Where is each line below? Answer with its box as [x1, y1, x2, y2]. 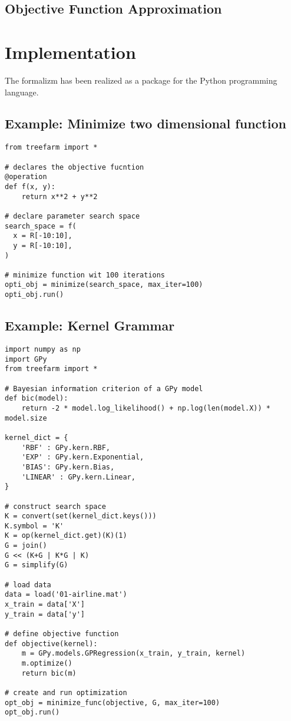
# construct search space [5, 502, 106, 511]
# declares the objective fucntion [5, 163, 144, 171]
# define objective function [5, 630, 119, 639]
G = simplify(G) [5, 561, 68, 570]
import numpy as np [5, 345, 81, 353]
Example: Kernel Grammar [5, 316, 175, 335]
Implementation [5, 39, 136, 64]
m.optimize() [21, 659, 72, 667]
